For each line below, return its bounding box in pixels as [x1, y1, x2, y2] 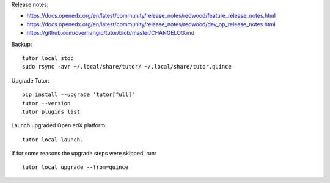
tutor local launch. [22, 136, 84, 143]
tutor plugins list [22, 108, 81, 115]
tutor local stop [22, 54, 74, 61]
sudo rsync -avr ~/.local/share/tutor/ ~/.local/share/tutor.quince [22, 63, 232, 70]
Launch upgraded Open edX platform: [11, 122, 107, 129]
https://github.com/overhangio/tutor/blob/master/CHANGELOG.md [26, 29, 195, 37]
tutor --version [22, 100, 71, 106]
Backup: [11, 40, 32, 48]
